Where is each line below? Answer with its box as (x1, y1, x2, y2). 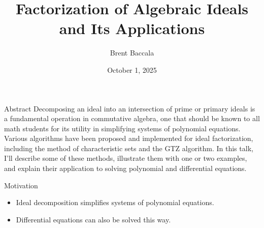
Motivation (4, 180, 38, 190)
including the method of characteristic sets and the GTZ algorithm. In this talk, (4, 142, 253, 153)
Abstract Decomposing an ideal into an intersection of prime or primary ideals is (4, 103, 255, 113)
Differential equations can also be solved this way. (16, 214, 171, 224)
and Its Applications (59, 18, 205, 39)
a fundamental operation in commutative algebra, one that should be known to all (4, 113, 260, 124)
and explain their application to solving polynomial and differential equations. (4, 163, 247, 174)
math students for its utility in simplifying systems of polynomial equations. (4, 123, 241, 133)
